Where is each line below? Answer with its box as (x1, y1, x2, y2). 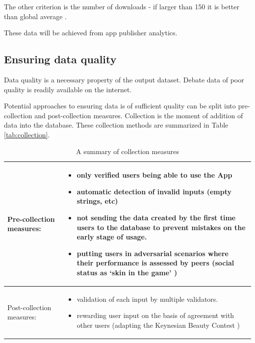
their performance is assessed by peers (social (76, 258, 234, 268)
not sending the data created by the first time (76, 212, 236, 222)
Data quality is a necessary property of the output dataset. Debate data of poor (4, 74, 244, 84)
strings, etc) (76, 196, 118, 206)
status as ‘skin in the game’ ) (76, 267, 178, 277)
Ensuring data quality (4, 52, 117, 67)
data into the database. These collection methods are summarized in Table (4, 120, 229, 130)
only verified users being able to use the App (76, 170, 232, 180)
